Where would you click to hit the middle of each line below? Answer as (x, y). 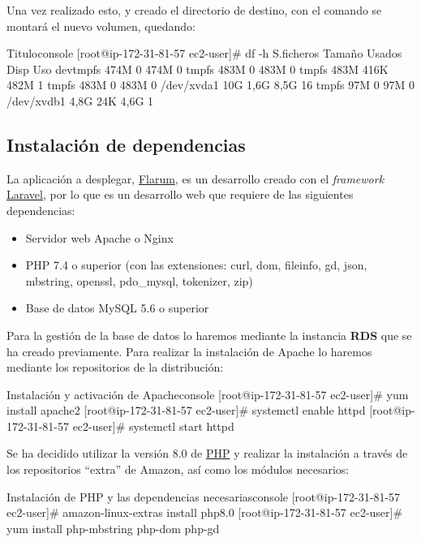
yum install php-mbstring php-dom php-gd (113, 528)
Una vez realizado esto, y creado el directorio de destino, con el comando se (194, 10)
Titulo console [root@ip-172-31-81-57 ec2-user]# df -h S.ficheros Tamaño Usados (204, 53)
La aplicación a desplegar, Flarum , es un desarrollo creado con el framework (195, 178)
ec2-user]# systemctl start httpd (153, 426)
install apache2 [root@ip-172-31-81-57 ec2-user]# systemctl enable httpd (186, 410)
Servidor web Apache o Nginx (99, 237)
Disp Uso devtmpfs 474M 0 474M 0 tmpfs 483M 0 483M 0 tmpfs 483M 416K (198, 69)
